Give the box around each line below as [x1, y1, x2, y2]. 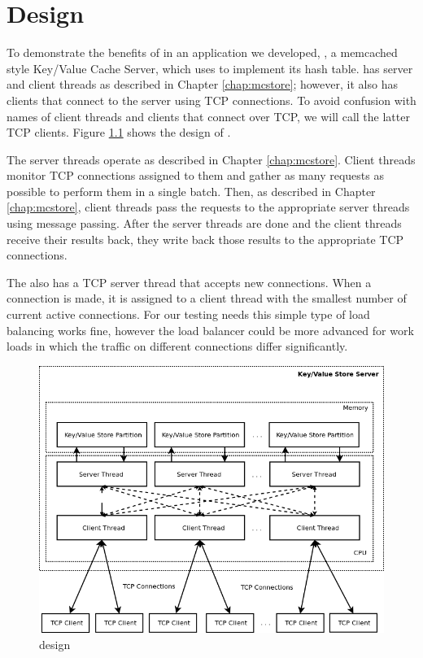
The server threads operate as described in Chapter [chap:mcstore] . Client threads [7, 150, 416, 168]
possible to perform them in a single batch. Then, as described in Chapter [7, 182, 376, 199]
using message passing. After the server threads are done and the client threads [7, 215, 402, 232]
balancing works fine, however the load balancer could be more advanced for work [7, 321, 414, 338]
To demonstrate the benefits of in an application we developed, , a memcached [7, 44, 398, 61]
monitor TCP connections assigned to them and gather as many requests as [7, 167, 384, 184]
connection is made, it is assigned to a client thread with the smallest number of [7, 290, 407, 307]
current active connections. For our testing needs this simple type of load [7, 306, 370, 323]
